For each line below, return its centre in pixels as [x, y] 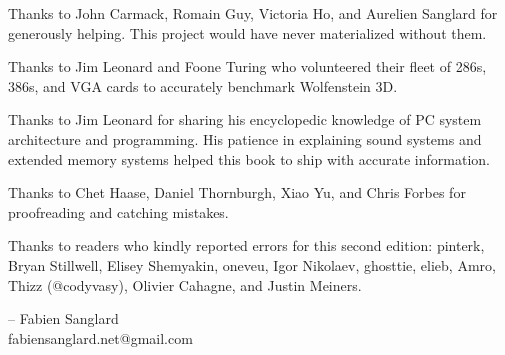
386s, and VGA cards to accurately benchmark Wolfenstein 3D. [203, 85]
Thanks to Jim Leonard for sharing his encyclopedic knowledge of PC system [245, 119]
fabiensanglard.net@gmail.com [100, 337]
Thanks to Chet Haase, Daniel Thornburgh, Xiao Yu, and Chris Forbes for [237, 192]
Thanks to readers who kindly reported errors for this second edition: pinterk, [246, 245]
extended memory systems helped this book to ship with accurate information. [249, 158]
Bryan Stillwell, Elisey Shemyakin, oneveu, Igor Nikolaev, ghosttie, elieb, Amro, [252, 264]
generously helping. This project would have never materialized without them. [247, 32]
